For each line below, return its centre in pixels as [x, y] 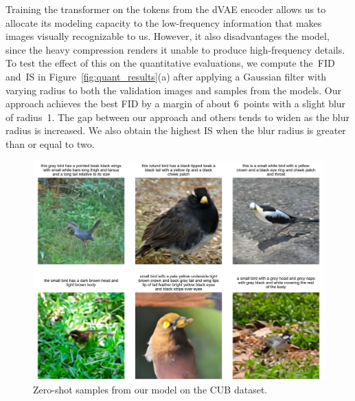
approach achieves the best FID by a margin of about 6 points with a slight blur [176, 104]
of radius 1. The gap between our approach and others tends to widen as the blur [178, 117]
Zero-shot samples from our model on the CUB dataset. [150, 389]
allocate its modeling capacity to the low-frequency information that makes [164, 22]
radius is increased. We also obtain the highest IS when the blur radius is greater [176, 130]
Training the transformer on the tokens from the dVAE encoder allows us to [166, 9]
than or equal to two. [50, 143]
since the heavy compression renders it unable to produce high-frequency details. [175, 49]
